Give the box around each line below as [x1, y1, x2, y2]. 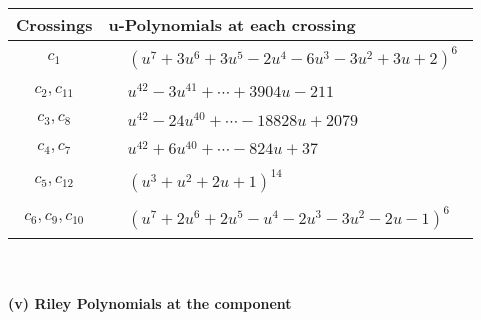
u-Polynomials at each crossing [108, 13, 356, 36]
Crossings [16, 13, 93, 36]
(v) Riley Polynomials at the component [8, 292, 292, 313]
